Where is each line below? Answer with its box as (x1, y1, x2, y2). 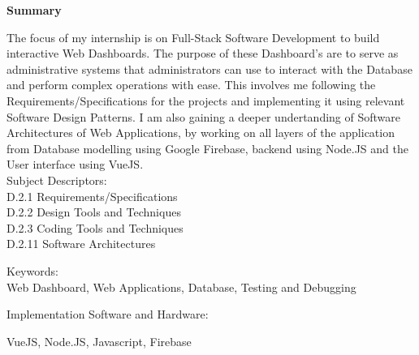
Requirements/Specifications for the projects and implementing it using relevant (6, 92, 405, 109)
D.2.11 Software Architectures (6, 235, 156, 252)
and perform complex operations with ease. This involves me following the (6, 76, 376, 93)
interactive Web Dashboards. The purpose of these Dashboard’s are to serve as (6, 45, 399, 62)
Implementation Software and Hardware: (6, 306, 209, 323)
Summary (6, 2, 62, 18)
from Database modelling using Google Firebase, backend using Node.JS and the (6, 139, 408, 156)
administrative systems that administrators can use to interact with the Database (6, 60, 413, 77)
